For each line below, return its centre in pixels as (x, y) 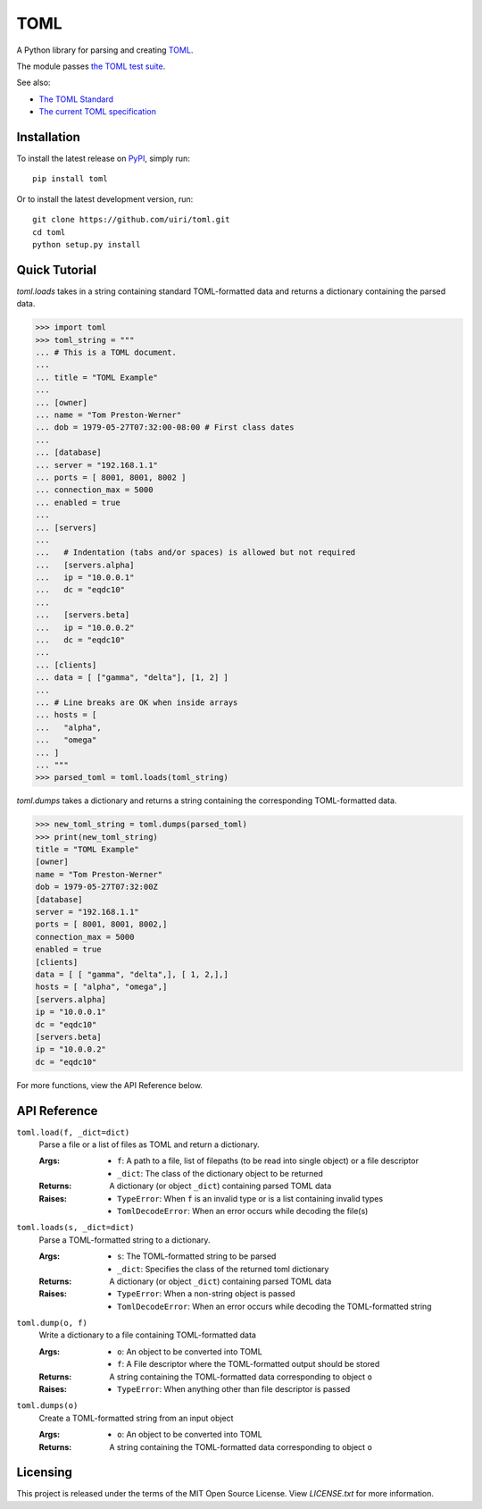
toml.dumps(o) (47, 1406)
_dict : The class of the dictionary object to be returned (220, 1173)
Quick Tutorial (57, 269)
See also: (33, 83)
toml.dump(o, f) (52, 1323)
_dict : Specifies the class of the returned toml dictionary (223, 1269)
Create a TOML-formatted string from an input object (136, 1418)
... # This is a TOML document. (106, 352)
